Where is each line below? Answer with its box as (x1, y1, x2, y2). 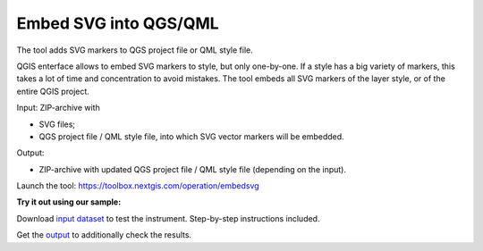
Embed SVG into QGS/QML (16, 13, 219, 33)
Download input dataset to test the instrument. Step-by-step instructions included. (16, 213, 320, 223)
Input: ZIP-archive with (16, 103, 100, 113)
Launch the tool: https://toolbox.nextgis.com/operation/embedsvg (16, 180, 259, 191)
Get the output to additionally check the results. (16, 230, 192, 240)
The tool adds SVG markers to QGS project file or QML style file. (16, 45, 254, 55)
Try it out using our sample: (16, 197, 122, 207)
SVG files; (38, 119, 76, 130)
